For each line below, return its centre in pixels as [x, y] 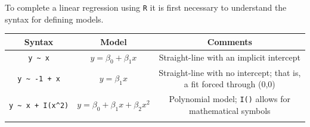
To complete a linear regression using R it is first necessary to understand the [146, 7]
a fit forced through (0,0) [230, 84]
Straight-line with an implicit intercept [230, 57]
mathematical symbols [230, 110]
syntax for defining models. [54, 19]
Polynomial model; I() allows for [230, 99]
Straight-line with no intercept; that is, [230, 72]
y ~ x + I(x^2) [39, 105]
